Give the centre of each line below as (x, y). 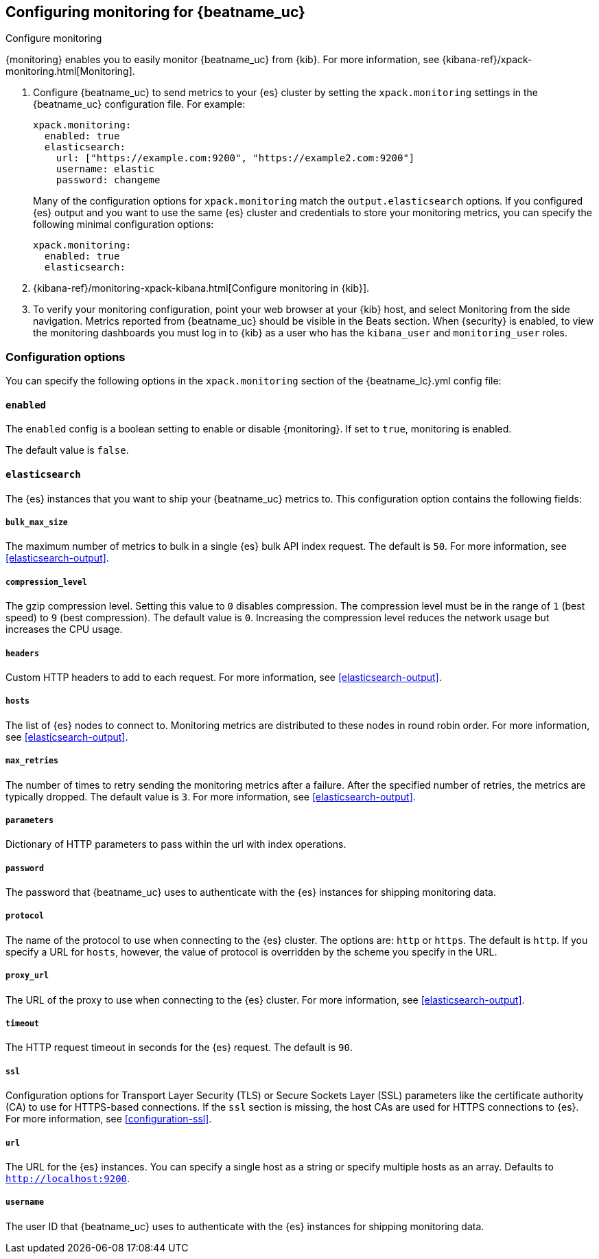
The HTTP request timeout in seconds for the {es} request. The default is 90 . (179, 1048)
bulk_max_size (37, 522)
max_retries (32, 761)
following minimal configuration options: (124, 224)
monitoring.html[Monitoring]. (70, 71)
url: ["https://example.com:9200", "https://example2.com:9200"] (235, 158)
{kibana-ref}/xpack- (487, 60)
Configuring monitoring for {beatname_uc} (155, 12)
